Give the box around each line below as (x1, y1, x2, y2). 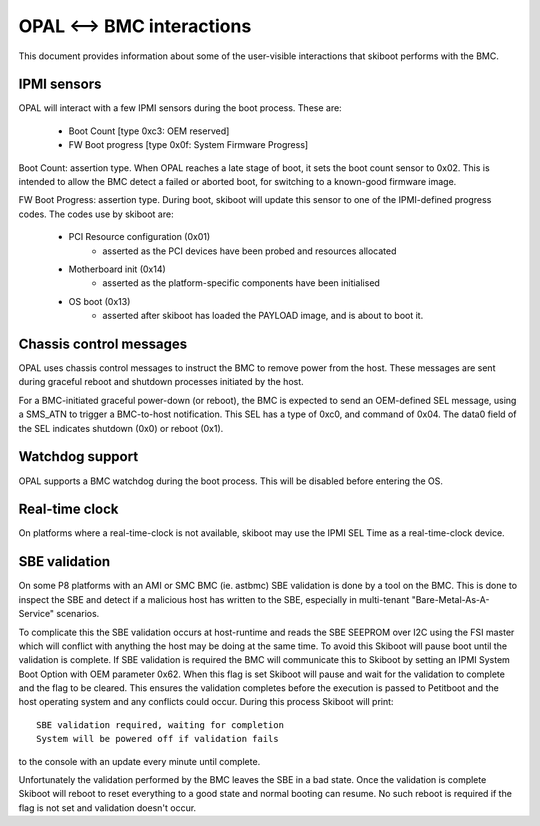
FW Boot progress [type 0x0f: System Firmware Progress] (68, 139, 309, 151)
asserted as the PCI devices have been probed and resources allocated (102, 245, 397, 257)
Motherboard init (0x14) (68, 263, 167, 275)
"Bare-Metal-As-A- (411, 593, 490, 605)
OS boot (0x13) (68, 295, 131, 307)
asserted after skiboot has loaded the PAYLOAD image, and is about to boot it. (102, 310, 424, 322)
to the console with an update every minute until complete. (18, 755, 261, 767)
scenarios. (56, 608, 100, 620)
